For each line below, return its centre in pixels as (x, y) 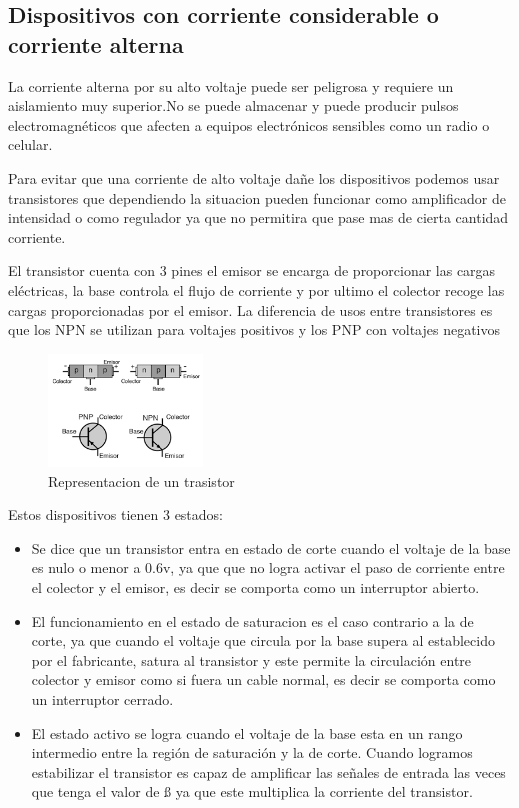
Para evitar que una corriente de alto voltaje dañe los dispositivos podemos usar (254, 177)
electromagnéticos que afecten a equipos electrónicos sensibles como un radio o (249, 124)
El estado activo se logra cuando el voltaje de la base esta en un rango (247, 732)
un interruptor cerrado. (102, 699)
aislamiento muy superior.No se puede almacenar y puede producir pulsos (233, 105)
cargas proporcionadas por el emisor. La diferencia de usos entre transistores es (250, 309)
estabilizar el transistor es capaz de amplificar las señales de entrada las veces (268, 771)
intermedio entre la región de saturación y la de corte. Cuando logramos (252, 752)
